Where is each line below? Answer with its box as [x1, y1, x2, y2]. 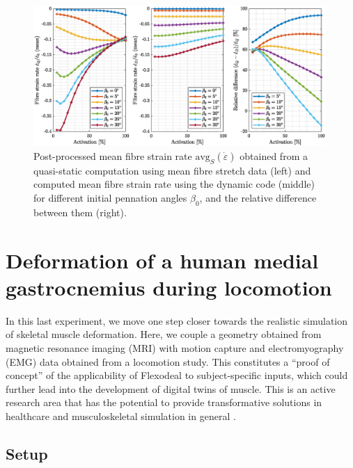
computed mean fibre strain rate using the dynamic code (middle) [33, 177, 315, 191]
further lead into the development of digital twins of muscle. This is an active [6, 381, 336, 396]
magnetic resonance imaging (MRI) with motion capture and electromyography [6, 340, 344, 355]
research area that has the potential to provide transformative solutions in [6, 395, 322, 410]
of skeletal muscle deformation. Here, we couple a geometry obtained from [6, 327, 322, 341]
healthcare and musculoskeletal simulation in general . [6, 408, 236, 423]
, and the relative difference [199, 191, 317, 205]
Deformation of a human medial [6, 245, 319, 274]
